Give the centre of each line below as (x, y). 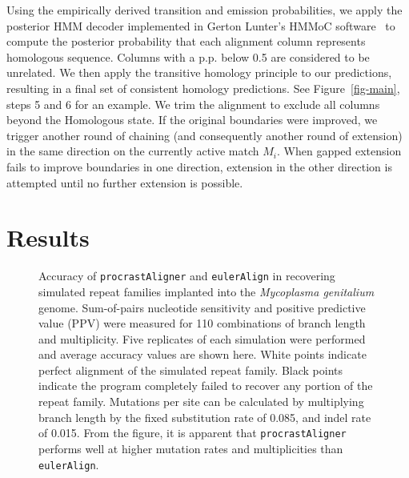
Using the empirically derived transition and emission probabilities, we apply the (204, 10)
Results (48, 237)
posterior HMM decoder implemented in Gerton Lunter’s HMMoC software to (201, 25)
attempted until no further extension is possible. (125, 182)
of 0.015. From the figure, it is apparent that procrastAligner (192, 433)
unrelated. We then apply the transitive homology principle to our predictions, (199, 72)
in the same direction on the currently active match (133, 151)
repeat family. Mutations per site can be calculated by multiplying (201, 402)
